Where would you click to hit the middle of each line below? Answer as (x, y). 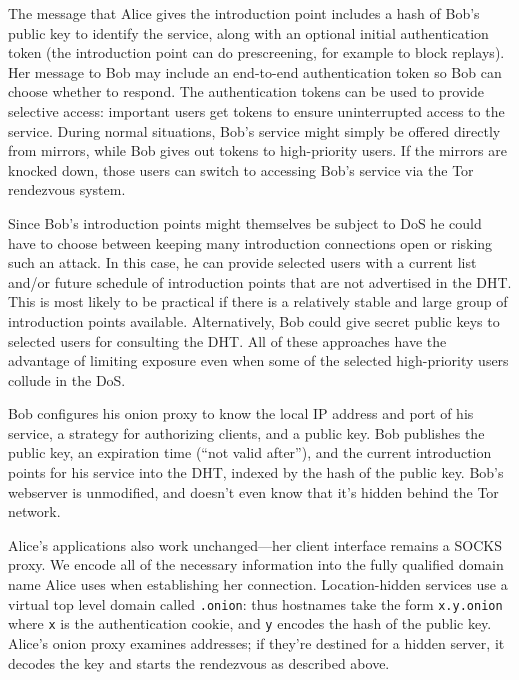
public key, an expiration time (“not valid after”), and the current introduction (250, 452)
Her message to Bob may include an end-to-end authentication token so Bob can (255, 71)
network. (34, 511)
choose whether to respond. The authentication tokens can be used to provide (246, 91)
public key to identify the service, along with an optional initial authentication (248, 32)
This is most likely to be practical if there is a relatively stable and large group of (258, 301)
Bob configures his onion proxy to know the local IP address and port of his (241, 413)
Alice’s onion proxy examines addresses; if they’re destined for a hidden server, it (256, 642)
